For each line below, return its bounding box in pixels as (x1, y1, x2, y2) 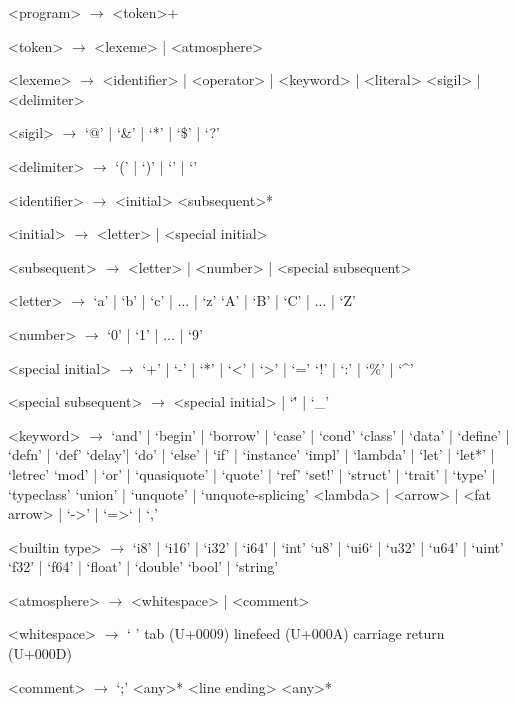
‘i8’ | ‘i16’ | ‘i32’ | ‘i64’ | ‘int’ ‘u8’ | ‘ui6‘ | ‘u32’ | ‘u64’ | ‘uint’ (132, 536, 504, 557)
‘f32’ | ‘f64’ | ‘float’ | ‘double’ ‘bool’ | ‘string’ (8, 556, 279, 577)
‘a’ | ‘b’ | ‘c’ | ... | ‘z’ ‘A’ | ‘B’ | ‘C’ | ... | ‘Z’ (93, 290, 356, 311)
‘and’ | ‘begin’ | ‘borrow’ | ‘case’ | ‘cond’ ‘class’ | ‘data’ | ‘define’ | (111, 424, 510, 445)
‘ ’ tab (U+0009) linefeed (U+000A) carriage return (127, 623, 445, 644)
